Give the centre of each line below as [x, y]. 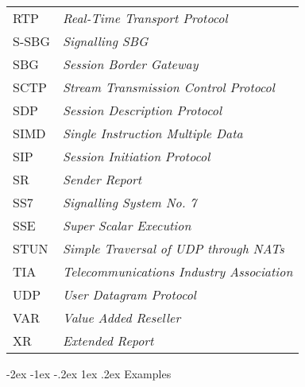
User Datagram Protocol [129, 294]
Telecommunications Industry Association [178, 271]
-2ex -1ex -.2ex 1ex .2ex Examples [89, 373]
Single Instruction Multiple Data [153, 133]
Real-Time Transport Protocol [145, 18]
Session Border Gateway [131, 64]
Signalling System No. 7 [130, 202]
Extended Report [108, 341]
